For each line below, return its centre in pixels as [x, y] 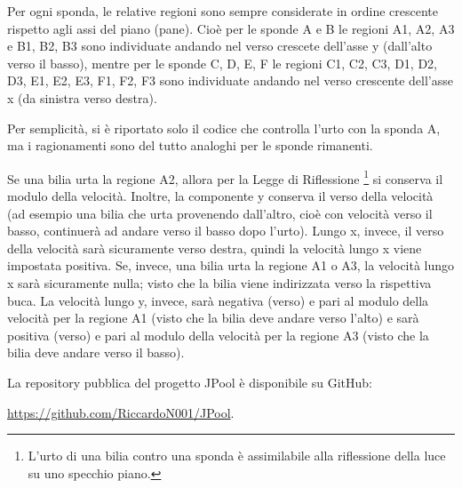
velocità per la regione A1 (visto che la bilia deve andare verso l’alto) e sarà [213, 318]
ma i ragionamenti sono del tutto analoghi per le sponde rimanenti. [190, 145]
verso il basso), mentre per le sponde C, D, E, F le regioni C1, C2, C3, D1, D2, [223, 63]
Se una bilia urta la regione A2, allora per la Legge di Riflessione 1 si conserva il [225, 177]
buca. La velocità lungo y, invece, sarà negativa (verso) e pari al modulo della [218, 300]
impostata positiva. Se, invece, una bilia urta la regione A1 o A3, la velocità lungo [231, 265]
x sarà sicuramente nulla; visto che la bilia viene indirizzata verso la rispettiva [219, 282]
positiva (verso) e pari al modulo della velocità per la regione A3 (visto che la [218, 335]
